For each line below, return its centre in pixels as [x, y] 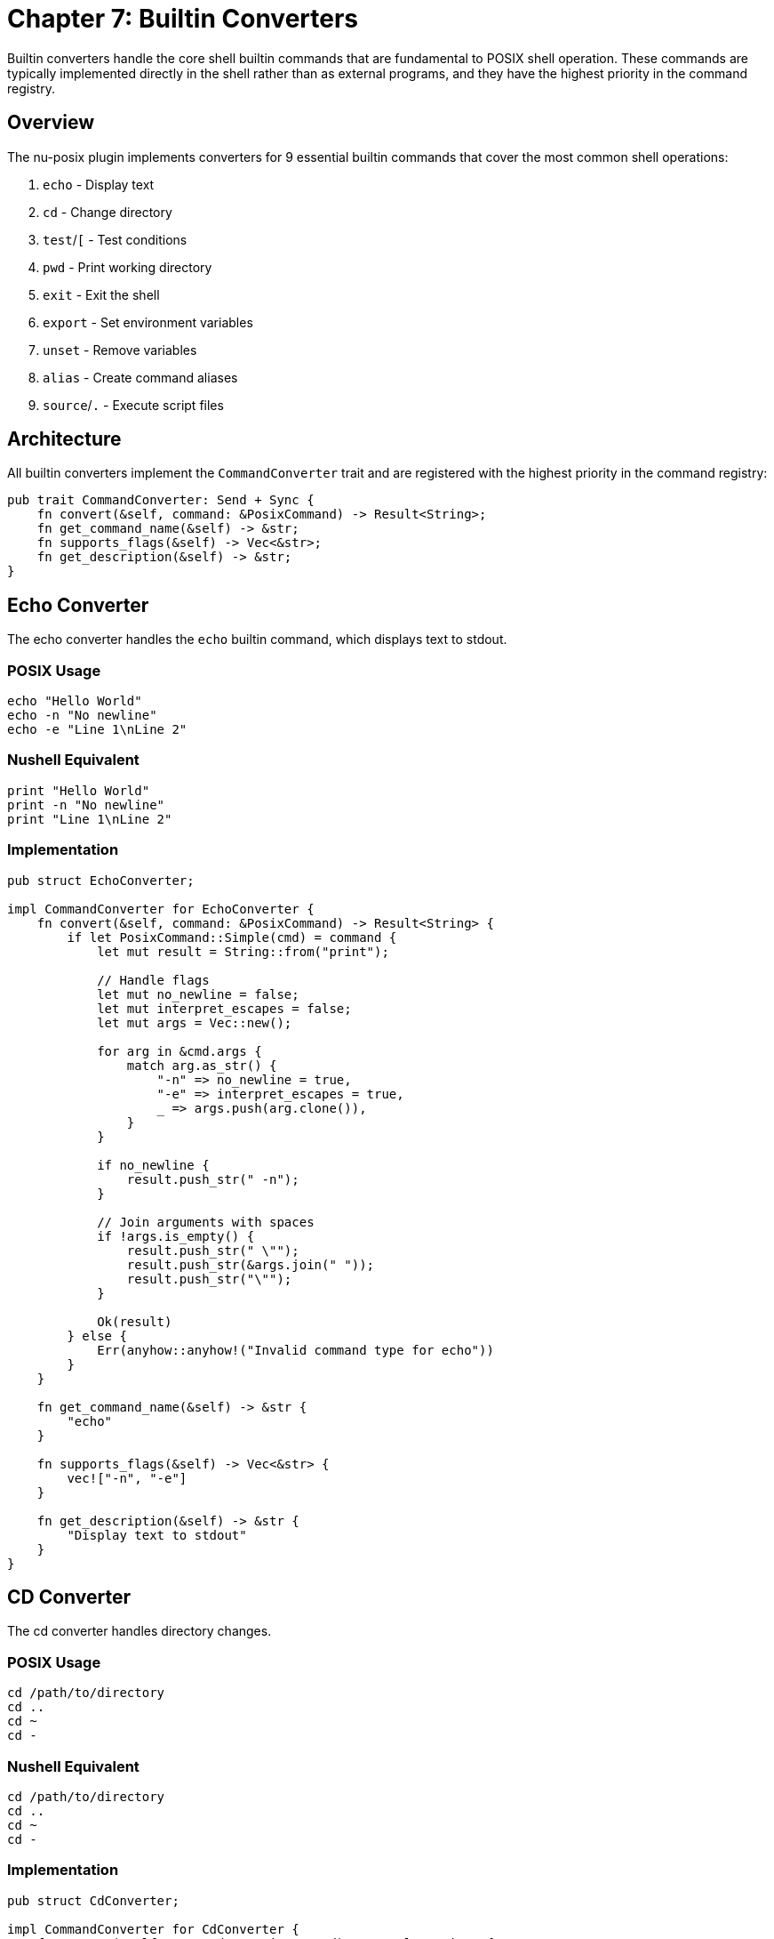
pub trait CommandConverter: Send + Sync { [161, 500]
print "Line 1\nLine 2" [90, 819]
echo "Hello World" [75, 701]
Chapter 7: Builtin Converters [183, 19]
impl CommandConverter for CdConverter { [153, 1929]
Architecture [64, 439]
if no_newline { [153, 1165]
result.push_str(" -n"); [213, 1179]
